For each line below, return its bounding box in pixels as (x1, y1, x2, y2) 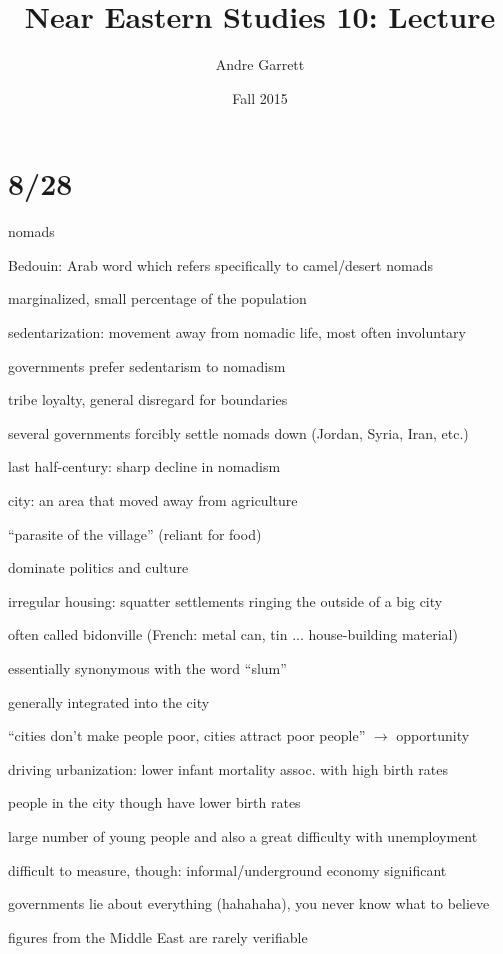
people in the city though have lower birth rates (8, 792, 301, 813)
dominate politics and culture (8, 557, 189, 578)
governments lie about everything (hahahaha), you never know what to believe (8, 893, 490, 914)
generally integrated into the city (8, 691, 210, 712)
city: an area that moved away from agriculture (8, 490, 298, 510)
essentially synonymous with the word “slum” (8, 657, 287, 678)
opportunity (396, 725, 470, 746)
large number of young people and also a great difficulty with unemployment (8, 825, 478, 846)
